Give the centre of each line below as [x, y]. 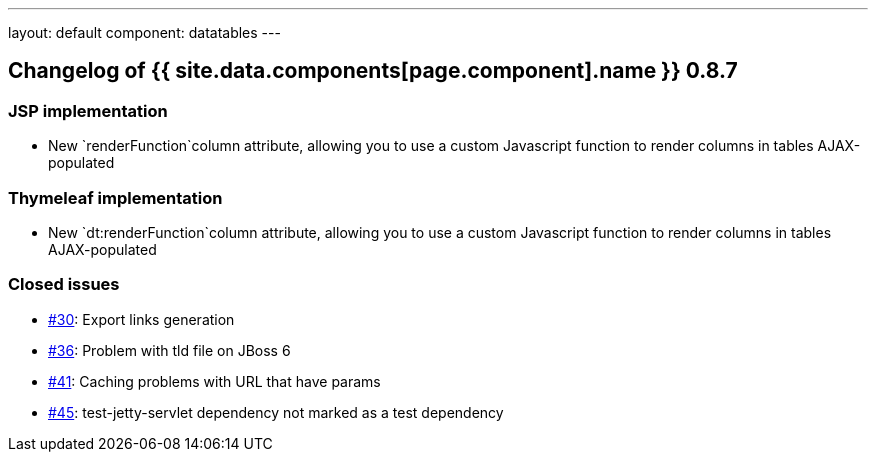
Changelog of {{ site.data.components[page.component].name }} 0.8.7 [373, 71]
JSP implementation [88, 110]
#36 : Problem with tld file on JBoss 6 [169, 350]
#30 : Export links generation [141, 319]
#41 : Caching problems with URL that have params [214, 381]
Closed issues [64, 284]
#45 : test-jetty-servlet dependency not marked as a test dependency [276, 412]
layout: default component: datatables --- [144, 32]
